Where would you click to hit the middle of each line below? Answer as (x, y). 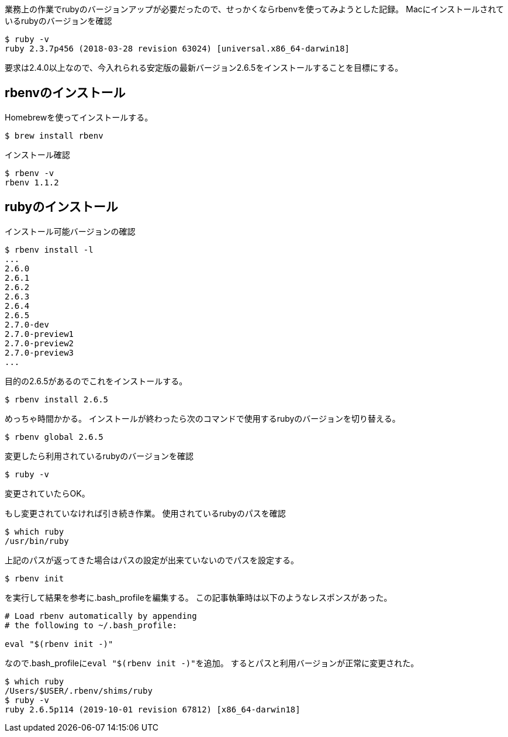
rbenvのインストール (65, 93)
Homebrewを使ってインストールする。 (79, 117)
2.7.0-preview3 (39, 352)
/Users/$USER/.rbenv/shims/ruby (79, 690)
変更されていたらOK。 (47, 493)
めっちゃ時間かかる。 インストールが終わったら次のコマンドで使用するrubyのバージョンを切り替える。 (203, 418)
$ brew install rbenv (54, 135)
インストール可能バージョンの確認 (70, 231)
